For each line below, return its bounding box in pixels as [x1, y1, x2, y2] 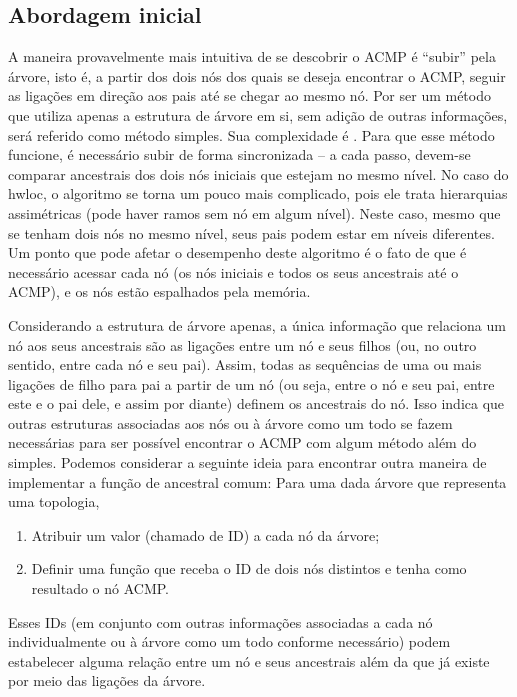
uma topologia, [8, 491, 100, 512]
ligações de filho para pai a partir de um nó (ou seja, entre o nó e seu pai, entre [8, 373, 495, 394]
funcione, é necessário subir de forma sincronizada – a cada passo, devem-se [8, 144, 471, 165]
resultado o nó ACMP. [31, 578, 170, 599]
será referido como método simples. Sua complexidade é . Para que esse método [8, 124, 495, 145]
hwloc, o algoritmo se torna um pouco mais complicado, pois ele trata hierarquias [8, 183, 508, 204]
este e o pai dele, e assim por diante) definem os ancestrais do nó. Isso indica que [8, 393, 505, 414]
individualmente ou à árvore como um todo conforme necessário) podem [8, 631, 451, 652]
